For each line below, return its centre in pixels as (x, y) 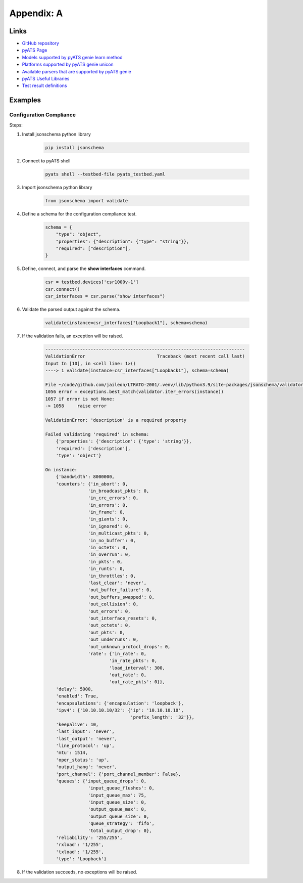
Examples (25, 100)
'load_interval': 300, (137, 668)
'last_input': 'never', (85, 732)
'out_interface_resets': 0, (122, 618)
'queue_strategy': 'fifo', (121, 824)
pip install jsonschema (75, 147)
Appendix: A (36, 13)
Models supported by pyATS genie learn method (72, 57)
